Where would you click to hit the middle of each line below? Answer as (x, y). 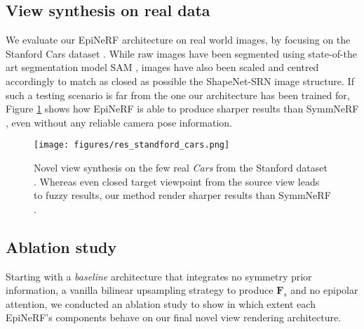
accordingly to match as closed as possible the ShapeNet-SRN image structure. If (180, 80)
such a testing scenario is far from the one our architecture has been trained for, (178, 95)
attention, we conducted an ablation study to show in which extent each (161, 303)
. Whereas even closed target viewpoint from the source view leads (177, 181)
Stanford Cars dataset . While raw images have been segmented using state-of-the (182, 53)
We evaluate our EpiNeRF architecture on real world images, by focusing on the (178, 40)
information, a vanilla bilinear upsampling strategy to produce (140, 290)
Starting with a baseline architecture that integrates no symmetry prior (159, 276)
